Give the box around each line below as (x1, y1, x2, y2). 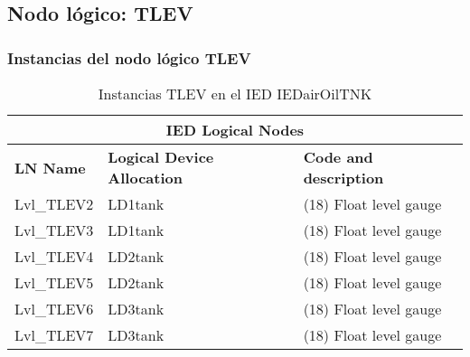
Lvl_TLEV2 (14, 193, 94, 214)
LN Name (14, 156, 86, 178)
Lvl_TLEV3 (14, 220, 94, 240)
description (303, 167, 384, 188)
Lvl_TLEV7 (14, 324, 94, 345)
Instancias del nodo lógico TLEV (7, 46, 251, 69)
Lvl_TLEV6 (14, 298, 94, 319)
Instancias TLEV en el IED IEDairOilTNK (98, 83, 372, 104)
